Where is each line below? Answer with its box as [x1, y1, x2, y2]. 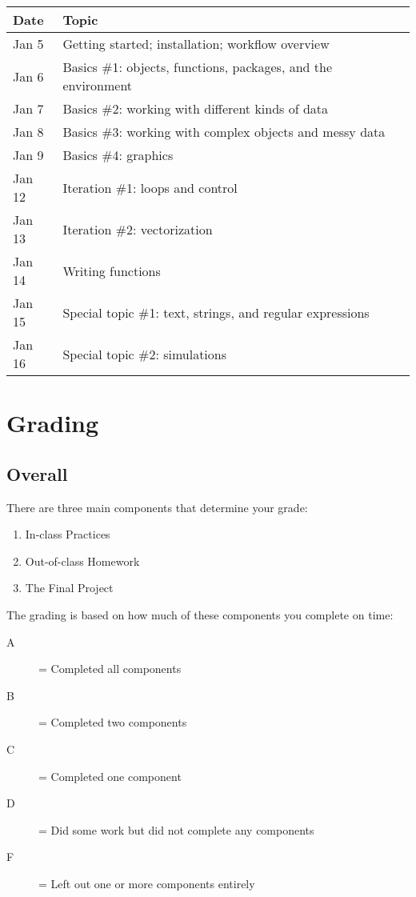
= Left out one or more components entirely [38, 875, 255, 891]
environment [62, 76, 133, 94]
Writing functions [62, 261, 161, 280]
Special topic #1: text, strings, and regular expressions [62, 302, 370, 322]
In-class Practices [25, 526, 110, 543]
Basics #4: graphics [62, 146, 174, 164]
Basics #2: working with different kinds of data [62, 99, 329, 118]
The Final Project [25, 579, 114, 596]
